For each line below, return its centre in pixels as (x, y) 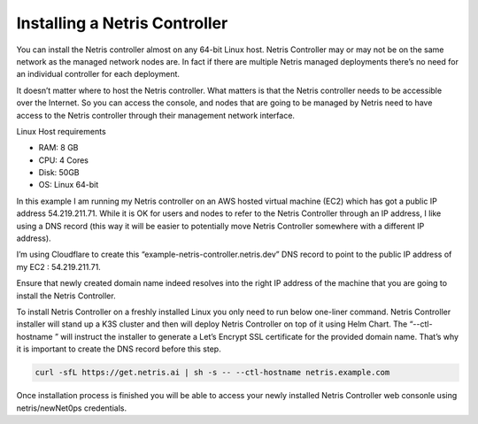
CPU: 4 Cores (63, 160)
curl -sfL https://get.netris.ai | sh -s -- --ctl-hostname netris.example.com (212, 373)
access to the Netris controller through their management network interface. (156, 115)
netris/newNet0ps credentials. (72, 408)
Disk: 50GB (59, 173)
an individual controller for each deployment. (98, 74)
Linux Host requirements (61, 131)
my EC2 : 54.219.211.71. (58, 266)
